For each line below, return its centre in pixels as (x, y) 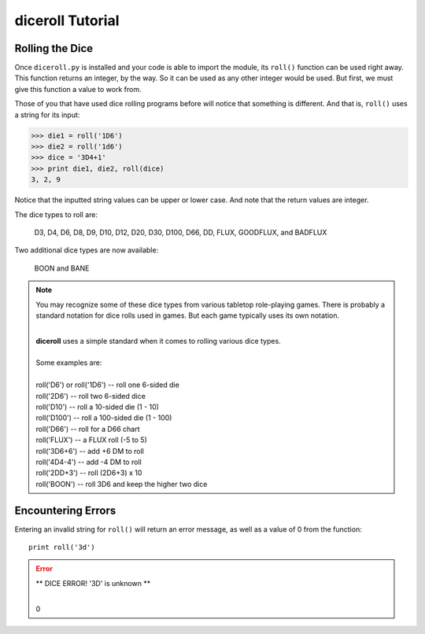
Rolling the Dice (54, 48)
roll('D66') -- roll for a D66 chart (88, 429)
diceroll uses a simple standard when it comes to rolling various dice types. (158, 341)
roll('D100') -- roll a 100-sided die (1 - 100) (104, 418)
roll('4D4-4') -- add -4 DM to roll (89, 462)
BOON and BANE (62, 268)
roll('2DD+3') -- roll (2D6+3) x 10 (89, 473)
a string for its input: (47, 115)
